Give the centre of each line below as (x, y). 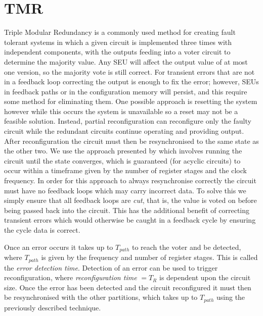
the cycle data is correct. (42, 230)
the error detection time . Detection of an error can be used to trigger (111, 267)
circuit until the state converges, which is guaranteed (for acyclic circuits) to (122, 160)
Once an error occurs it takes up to (59, 247)
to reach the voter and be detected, (186, 247)
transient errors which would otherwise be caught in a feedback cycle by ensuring (130, 220)
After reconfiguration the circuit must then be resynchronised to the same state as (131, 141)
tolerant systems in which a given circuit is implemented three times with (118, 42)
